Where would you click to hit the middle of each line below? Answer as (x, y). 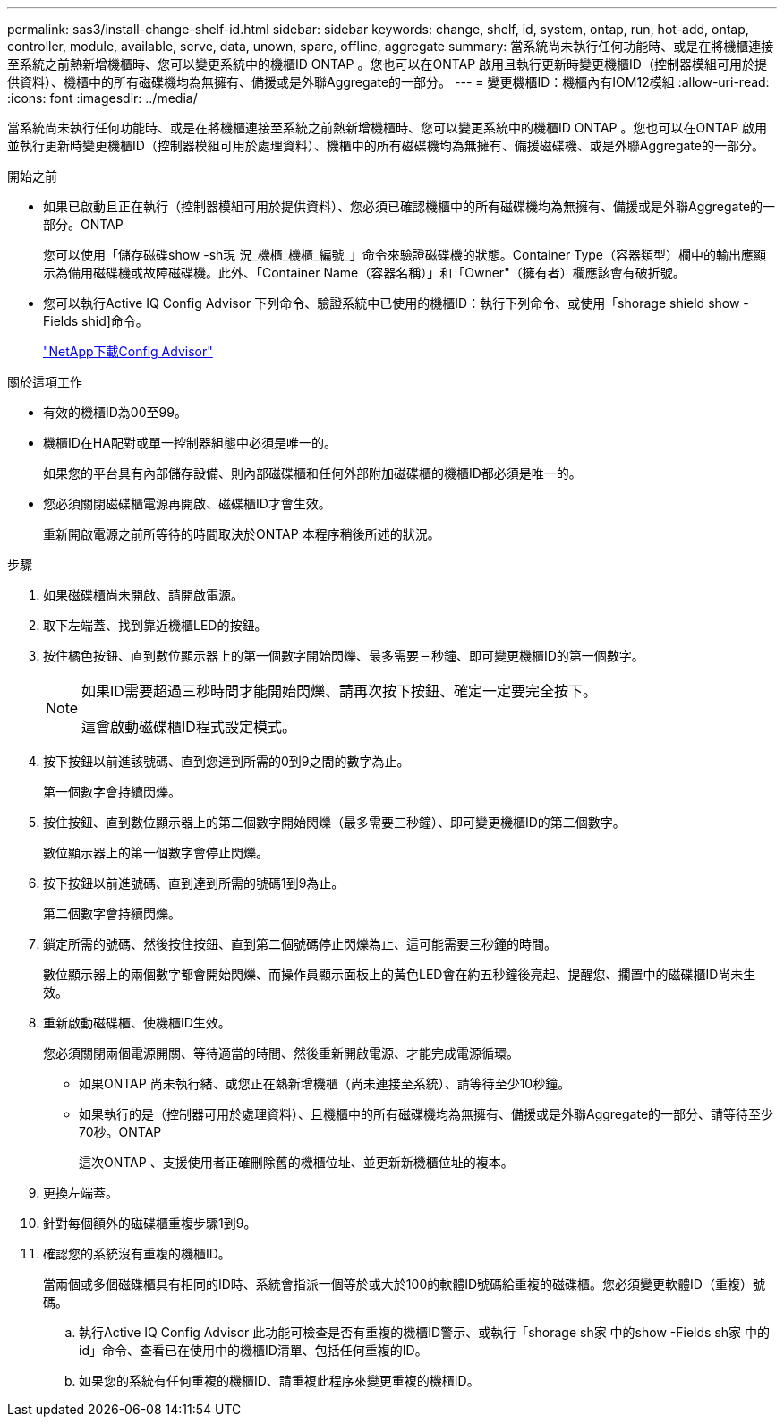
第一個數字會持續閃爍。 (112, 792)
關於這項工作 (45, 382)
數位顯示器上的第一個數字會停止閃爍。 (156, 853)
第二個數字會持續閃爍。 (112, 913)
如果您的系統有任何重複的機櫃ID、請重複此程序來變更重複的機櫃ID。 (279, 1381)
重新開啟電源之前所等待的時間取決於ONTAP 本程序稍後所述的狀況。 (242, 534)
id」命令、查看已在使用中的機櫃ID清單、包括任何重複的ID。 (253, 1350)
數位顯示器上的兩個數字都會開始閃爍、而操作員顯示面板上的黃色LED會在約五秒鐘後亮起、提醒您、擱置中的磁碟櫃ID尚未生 (400, 974)
